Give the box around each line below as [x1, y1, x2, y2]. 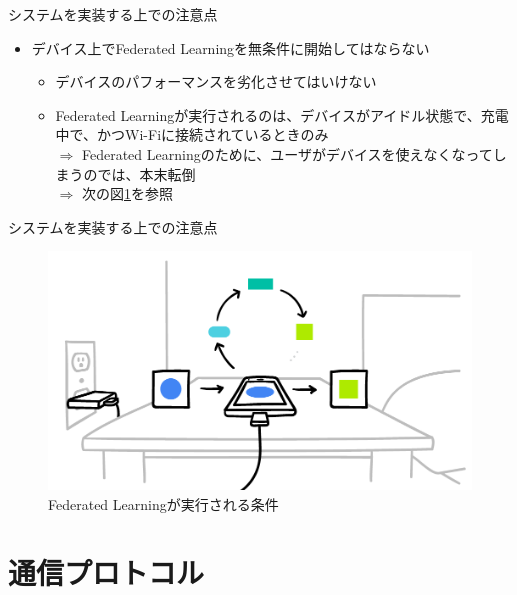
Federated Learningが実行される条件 [48, 493, 279, 514]
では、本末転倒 [97, 163, 196, 184]
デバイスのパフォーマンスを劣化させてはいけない [55, 71, 377, 92]
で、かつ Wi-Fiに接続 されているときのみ [69, 124, 329, 145]
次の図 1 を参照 [81, 183, 173, 204]
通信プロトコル [8, 552, 205, 593]
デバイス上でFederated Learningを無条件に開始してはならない [31, 37, 430, 58]
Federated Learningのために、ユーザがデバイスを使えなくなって [81, 143, 493, 164]
